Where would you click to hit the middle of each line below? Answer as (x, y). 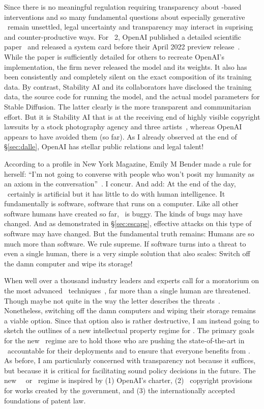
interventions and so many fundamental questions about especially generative (125, 17)
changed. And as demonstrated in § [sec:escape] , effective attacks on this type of (128, 223)
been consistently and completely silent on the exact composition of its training (128, 77)
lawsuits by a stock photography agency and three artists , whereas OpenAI (123, 127)
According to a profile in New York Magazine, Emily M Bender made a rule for (128, 163)
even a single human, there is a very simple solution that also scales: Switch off (127, 253)
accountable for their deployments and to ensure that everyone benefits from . (129, 350)
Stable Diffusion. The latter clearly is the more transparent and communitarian (128, 106)
